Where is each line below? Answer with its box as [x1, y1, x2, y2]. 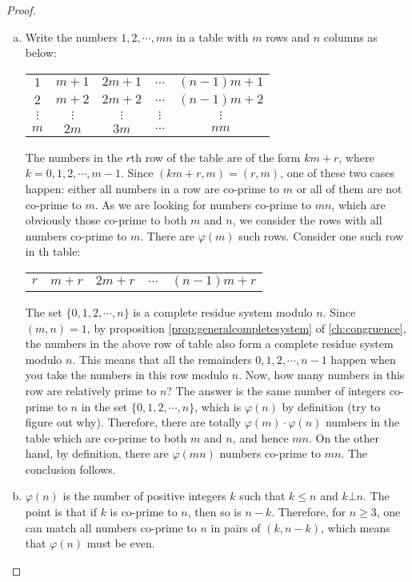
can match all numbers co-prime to [25, 519, 197, 536]
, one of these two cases [280, 164, 395, 181]
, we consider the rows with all [232, 212, 382, 228]
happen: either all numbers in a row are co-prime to [25, 180, 280, 196]
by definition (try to [282, 398, 381, 414]
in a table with [176, 28, 249, 45]
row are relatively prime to [25, 382, 157, 398]
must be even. [86, 535, 155, 552]
